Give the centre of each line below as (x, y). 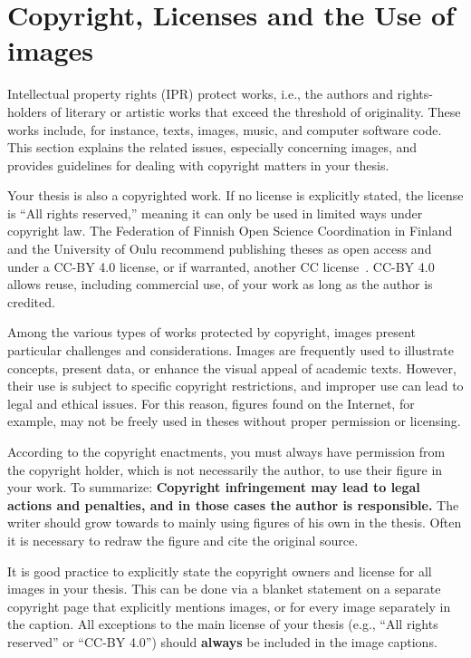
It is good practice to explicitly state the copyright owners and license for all (220, 571)
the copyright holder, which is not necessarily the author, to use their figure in (225, 469)
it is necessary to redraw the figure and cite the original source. (183, 540)
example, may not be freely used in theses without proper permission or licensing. (234, 421)
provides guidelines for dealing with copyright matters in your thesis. (198, 164)
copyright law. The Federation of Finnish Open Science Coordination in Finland (230, 231)
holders (27, 111)
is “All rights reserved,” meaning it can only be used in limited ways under (215, 213)
